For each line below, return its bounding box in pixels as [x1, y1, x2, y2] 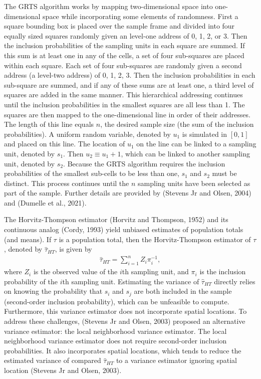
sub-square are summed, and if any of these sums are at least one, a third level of [4, 79, 254, 90]
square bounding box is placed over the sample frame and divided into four [4, 21, 235, 31]
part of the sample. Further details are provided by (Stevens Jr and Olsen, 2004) [4, 187, 251, 198]
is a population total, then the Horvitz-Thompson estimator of [59, 234, 251, 244]
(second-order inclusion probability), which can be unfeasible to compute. [4, 296, 229, 306]
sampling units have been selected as [138, 177, 250, 188]
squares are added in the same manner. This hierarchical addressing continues [4, 89, 243, 100]
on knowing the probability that [4, 286, 103, 296]
